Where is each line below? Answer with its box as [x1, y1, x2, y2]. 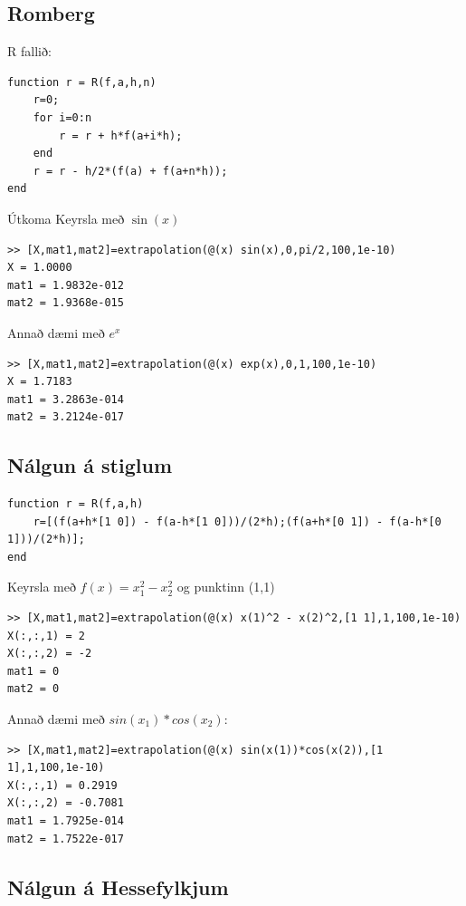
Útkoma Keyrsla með [7, 208, 125, 227]
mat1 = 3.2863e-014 [7, 392, 124, 406]
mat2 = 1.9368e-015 [7, 296, 124, 310]
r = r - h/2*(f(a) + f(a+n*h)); [33, 164, 228, 178]
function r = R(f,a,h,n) [7, 75, 157, 89]
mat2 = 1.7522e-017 [7, 832, 124, 845]
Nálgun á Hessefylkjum [7, 872, 229, 901]
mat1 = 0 [7, 664, 60, 678]
